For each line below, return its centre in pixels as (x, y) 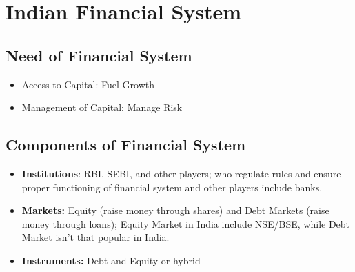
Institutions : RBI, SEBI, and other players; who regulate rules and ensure (181, 173)
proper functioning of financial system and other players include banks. (172, 187)
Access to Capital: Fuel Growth (88, 84)
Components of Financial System (126, 145)
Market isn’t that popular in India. (95, 237)
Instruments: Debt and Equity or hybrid (111, 260)
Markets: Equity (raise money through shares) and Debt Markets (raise (175, 210)
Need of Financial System (99, 55)
